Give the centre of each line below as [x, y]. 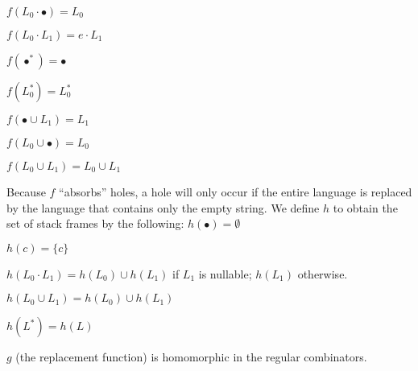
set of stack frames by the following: [95, 223]
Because [26, 192]
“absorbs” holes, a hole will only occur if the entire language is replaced [236, 192]
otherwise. [323, 273]
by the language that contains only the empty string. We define [163, 207]
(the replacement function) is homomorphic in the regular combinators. [191, 357]
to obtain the [365, 207]
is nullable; [225, 273]
